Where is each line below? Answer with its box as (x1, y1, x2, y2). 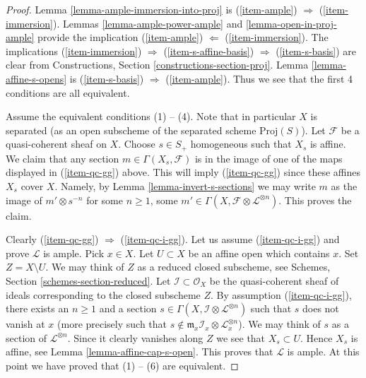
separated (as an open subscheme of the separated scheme (6, 122, 256, 137)
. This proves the (278, 192, 352, 207)
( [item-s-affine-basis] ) (163, 43, 254, 58)
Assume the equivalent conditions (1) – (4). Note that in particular (6, 109, 296, 124)
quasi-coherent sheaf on (6, 136, 107, 151)
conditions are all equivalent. (6, 85, 130, 100)
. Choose (118, 136, 155, 151)
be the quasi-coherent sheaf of (209, 273, 339, 288)
